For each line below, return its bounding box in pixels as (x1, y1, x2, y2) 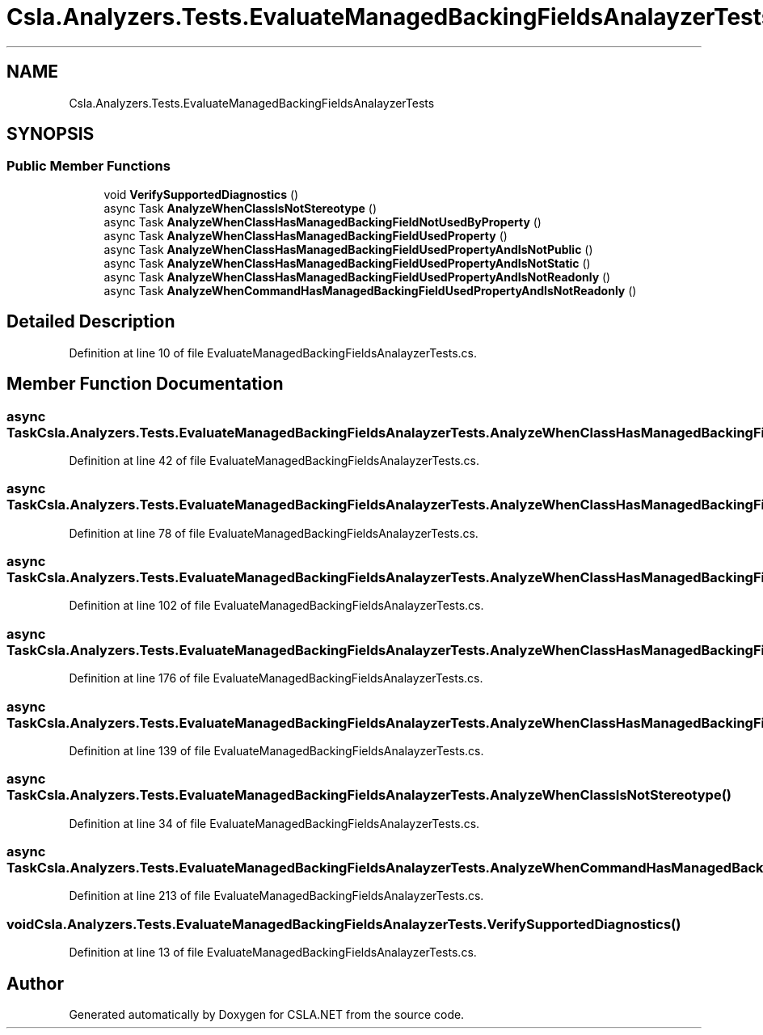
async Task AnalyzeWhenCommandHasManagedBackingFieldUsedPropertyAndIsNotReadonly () (103, 283, 637, 298)
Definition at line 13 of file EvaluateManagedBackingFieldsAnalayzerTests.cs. (69, 945, 477, 960)
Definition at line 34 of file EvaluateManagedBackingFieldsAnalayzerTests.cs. (69, 816, 480, 830)
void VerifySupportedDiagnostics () (103, 187, 299, 201)
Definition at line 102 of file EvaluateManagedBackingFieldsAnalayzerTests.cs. (69, 598, 484, 613)
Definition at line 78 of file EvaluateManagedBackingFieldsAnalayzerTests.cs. (69, 526, 478, 540)
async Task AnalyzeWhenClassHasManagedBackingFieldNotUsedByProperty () (103, 214, 542, 229)
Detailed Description (6, 311, 175, 332)
